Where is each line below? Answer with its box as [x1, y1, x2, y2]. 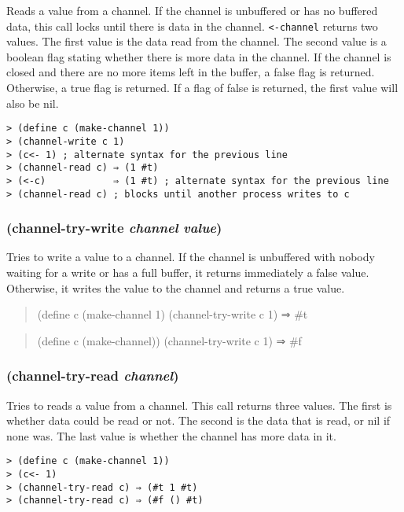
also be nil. [6, 94, 59, 111]
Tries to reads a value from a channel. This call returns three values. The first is [6, 396, 392, 413]
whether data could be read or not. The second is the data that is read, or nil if [6, 412, 391, 429]
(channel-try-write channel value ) [6, 218, 222, 238]
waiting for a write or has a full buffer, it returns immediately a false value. [6, 263, 369, 280]
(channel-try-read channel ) [6, 366, 179, 385]
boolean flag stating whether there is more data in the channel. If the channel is [6, 48, 391, 64]
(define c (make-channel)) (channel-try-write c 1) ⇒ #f [37, 332, 302, 348]
